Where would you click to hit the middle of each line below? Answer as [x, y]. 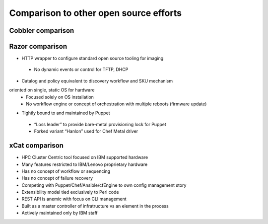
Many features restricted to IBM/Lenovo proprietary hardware [85, 164]
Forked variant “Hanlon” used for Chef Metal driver [86, 131]
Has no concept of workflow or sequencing [66, 171]
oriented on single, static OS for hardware [52, 90]
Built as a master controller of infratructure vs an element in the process [95, 206]
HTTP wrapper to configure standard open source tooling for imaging [93, 58]
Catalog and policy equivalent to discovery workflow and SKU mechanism [97, 81]
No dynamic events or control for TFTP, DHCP [81, 70]
